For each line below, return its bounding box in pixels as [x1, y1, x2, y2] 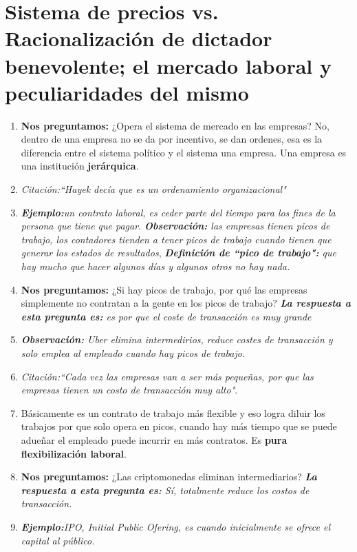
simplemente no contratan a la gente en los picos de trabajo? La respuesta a [21, 296, 351, 310]
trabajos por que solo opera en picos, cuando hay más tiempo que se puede [21, 419, 337, 433]
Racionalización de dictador [5, 24, 272, 52]
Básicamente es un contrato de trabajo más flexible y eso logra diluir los [21, 405, 325, 420]
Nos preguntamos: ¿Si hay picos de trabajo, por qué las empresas [21, 282, 307, 296]
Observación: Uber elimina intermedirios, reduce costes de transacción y [21, 332, 333, 347]
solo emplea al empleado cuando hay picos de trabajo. [21, 346, 246, 360]
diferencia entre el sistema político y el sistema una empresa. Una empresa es [21, 145, 347, 159]
